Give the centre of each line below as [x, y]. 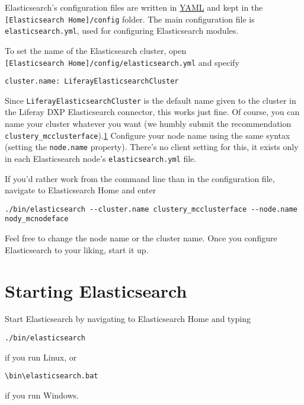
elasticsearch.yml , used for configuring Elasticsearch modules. [122, 31]
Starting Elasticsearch [96, 290]
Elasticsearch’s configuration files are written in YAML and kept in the [134, 7]
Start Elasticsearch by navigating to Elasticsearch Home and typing [128, 319]
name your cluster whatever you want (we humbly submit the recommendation [148, 124]
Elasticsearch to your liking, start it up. [77, 249]
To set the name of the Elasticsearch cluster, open [96, 50]
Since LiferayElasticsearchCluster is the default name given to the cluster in [151, 100]
